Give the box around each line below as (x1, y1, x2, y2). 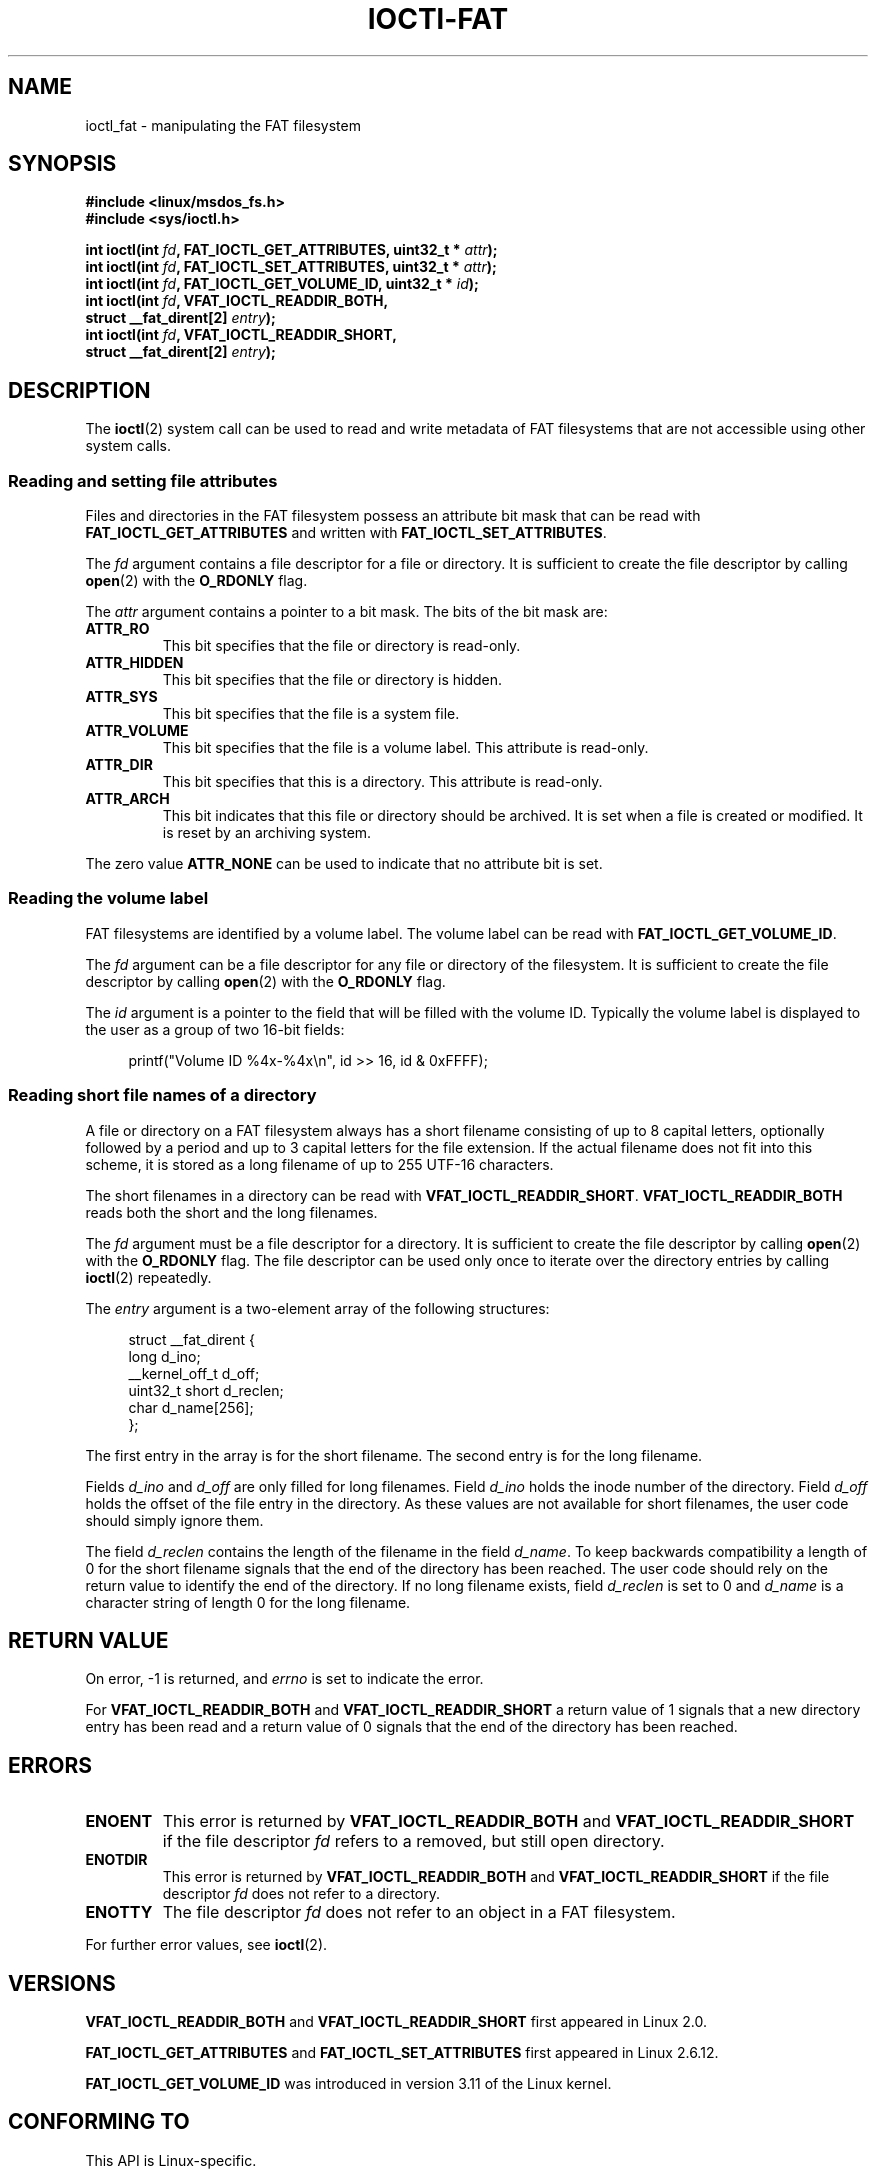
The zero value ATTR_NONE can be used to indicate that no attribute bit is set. (85, 855, 603, 873)
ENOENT (85, 1811, 153, 1832)
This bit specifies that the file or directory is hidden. (162, 671, 503, 689)
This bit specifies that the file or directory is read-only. (162, 637, 521, 655)
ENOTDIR (85, 1851, 148, 1869)
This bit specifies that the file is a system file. (162, 705, 460, 723)
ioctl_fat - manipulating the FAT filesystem (85, 116, 361, 134)
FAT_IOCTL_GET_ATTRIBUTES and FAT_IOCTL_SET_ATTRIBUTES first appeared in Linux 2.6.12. (85, 2044, 719, 2062)
